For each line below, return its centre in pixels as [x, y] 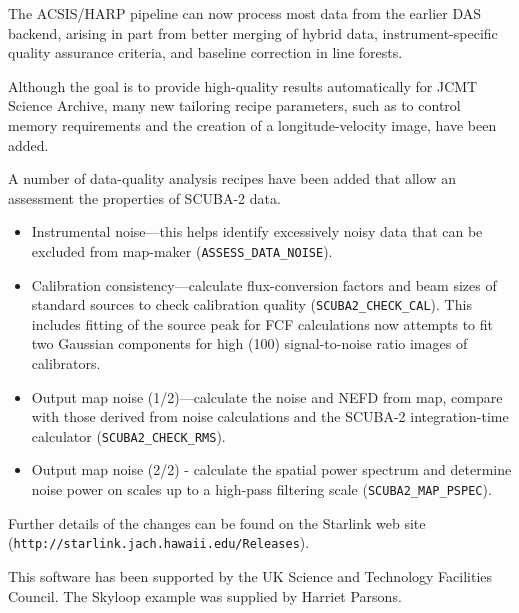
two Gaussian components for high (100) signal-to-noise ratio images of [249, 343]
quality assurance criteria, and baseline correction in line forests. [205, 52]
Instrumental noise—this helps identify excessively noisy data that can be [257, 231]
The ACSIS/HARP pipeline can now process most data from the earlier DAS [245, 13]
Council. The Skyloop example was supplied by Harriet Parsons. [205, 595]
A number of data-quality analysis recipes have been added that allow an [232, 178]
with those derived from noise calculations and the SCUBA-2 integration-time [270, 416]
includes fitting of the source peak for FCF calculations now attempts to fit [262, 323]
